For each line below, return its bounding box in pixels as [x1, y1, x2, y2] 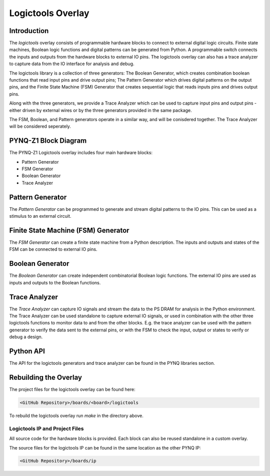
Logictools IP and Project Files [9, 425, 84, 432]
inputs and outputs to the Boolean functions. [9, 279, 101, 285]
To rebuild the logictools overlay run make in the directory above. [9, 412, 143, 418]
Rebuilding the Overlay [9, 373, 82, 381]
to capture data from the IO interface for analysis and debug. [9, 61, 134, 67]
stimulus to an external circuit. [9, 213, 71, 219]
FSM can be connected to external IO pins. [9, 246, 97, 252]
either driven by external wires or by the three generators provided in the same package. [9, 107, 192, 113]
